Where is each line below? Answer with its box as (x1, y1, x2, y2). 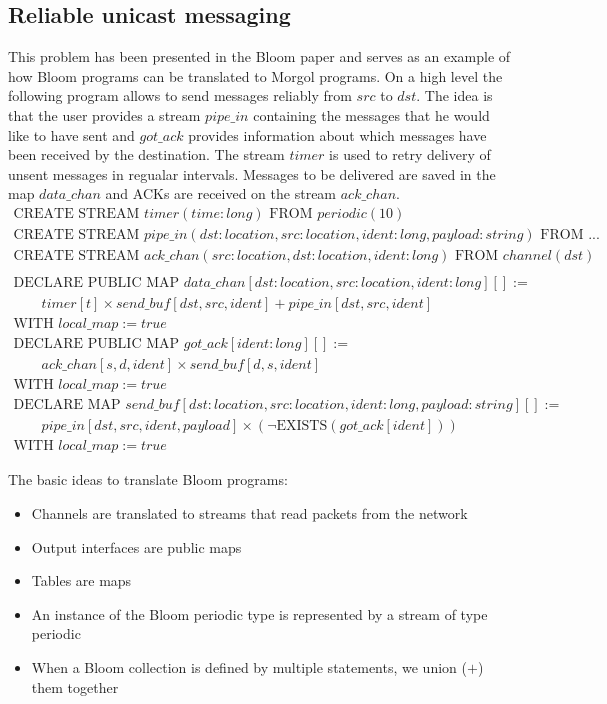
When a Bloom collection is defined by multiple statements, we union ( (31, 656, 467, 677)
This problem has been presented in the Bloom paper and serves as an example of (8, 46, 511, 67)
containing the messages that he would (253, 104, 490, 125)
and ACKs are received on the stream (105, 183, 337, 204)
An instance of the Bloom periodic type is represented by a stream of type (31, 603, 488, 624)
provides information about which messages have (188, 124, 487, 145)
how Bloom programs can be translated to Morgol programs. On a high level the (8, 65, 503, 86)
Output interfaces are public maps (31, 536, 242, 557)
